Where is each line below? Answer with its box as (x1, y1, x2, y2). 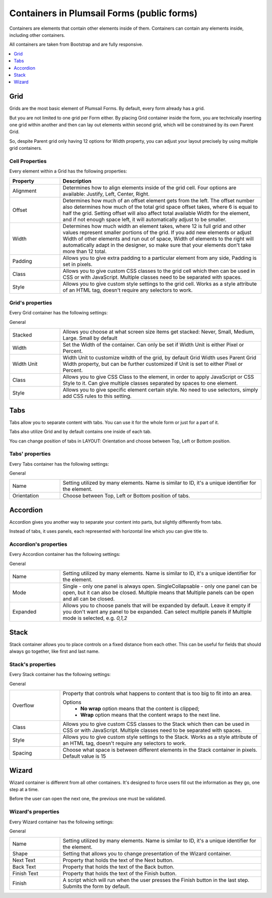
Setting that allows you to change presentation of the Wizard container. (62, 850, 232, 857)
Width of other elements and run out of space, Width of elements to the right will (62, 235, 254, 242)
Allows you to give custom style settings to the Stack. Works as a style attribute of (62, 734, 258, 741)
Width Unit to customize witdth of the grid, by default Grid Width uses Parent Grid (62, 354, 256, 361)
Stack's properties (9, 661, 56, 668)
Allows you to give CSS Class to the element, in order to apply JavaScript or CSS (62, 373, 254, 380)
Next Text (12, 857, 35, 864)
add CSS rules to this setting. (62, 392, 132, 400)
